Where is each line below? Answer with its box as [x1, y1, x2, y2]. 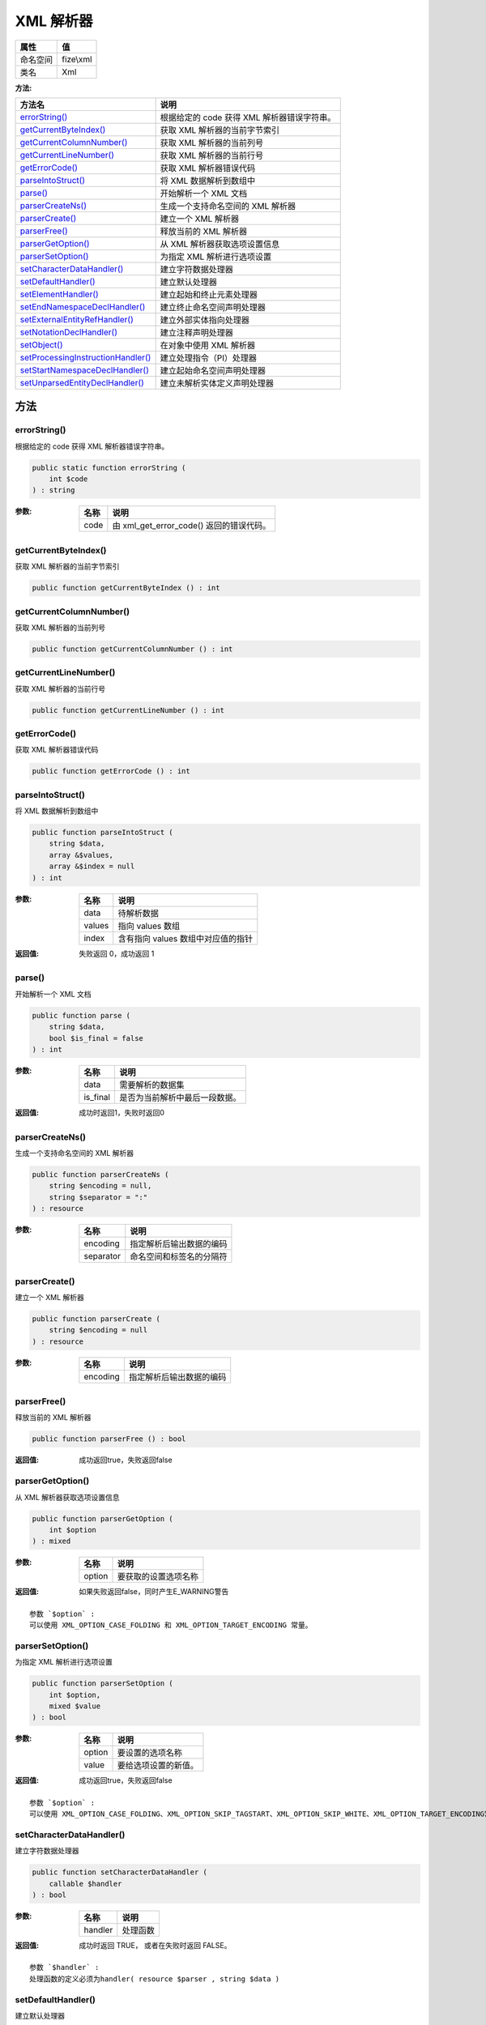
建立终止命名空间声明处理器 [160, 301, 266, 313]
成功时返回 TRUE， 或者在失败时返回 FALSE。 [79, 1941, 232, 1950]
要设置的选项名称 [117, 1747, 182, 1759]
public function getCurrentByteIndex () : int [32, 583, 220, 593]
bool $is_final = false [49, 1034, 143, 1042]
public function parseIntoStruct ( [32, 828, 173, 838]
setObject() [19, 339, 64, 350]
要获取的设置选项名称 [117, 1571, 198, 1583]
